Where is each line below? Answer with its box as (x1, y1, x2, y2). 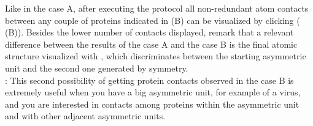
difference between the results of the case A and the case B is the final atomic (5, 37, 298, 50)
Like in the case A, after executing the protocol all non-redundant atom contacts (5, 2, 309, 14)
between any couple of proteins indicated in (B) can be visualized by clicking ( (5, 13, 300, 26)
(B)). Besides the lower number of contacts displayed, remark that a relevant (5, 26, 294, 39)
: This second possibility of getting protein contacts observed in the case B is (5, 73, 294, 86)
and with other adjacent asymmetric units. (5, 109, 166, 122)
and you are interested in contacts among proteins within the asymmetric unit (5, 97, 299, 110)
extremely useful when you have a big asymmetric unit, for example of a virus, (5, 86, 301, 98)
